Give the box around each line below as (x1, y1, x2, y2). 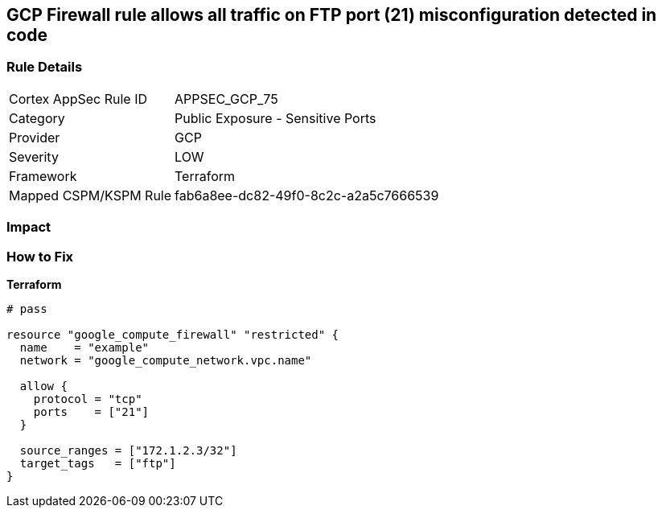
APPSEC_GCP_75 (175, 90, 278, 107)
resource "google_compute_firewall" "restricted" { (6, 327, 339, 341)
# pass (6, 302, 47, 315)
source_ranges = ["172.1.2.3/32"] (19, 443, 237, 457)
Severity (9, 148, 59, 165)
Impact (6, 219, 51, 236)
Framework (9, 167, 77, 184)
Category (9, 109, 65, 126)
